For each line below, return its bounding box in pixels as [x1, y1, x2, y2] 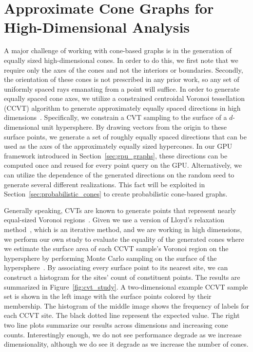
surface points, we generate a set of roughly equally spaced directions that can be [4, 131, 247, 141]
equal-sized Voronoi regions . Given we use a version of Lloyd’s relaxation [4, 215, 224, 225]
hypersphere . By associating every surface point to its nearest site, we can [4, 262, 228, 273]
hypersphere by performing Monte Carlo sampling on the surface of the [4, 253, 217, 263]
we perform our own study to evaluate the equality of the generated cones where [4, 234, 244, 244]
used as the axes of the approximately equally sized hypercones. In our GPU [4, 141, 233, 151]
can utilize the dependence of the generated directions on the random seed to [4, 170, 234, 180]
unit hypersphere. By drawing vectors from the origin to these [41, 122, 227, 132]
